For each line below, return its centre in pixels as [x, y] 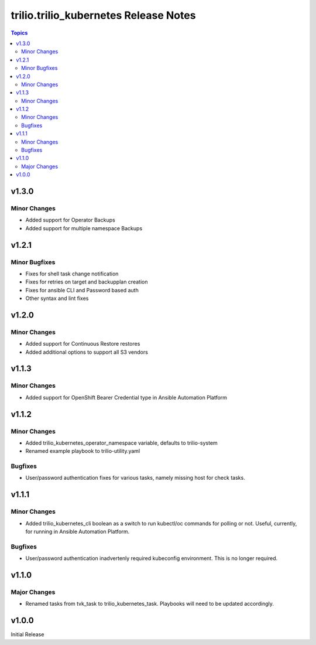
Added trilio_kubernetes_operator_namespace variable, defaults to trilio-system [121, 443]
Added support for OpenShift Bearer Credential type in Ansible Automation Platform [126, 397]
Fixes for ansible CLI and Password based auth [82, 290]
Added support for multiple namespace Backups [84, 228]
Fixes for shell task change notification [72, 274]
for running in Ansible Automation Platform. [78, 531]
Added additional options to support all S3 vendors [87, 352]
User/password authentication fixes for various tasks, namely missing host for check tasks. [135, 478]
